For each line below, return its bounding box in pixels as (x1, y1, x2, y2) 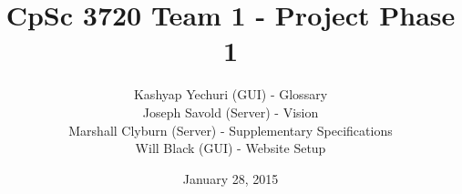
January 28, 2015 (182, 168, 279, 188)
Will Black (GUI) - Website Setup (135, 138, 326, 158)
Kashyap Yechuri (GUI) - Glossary (133, 85, 328, 104)
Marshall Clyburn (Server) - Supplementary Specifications (68, 120, 393, 139)
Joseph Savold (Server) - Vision (142, 102, 319, 121)
